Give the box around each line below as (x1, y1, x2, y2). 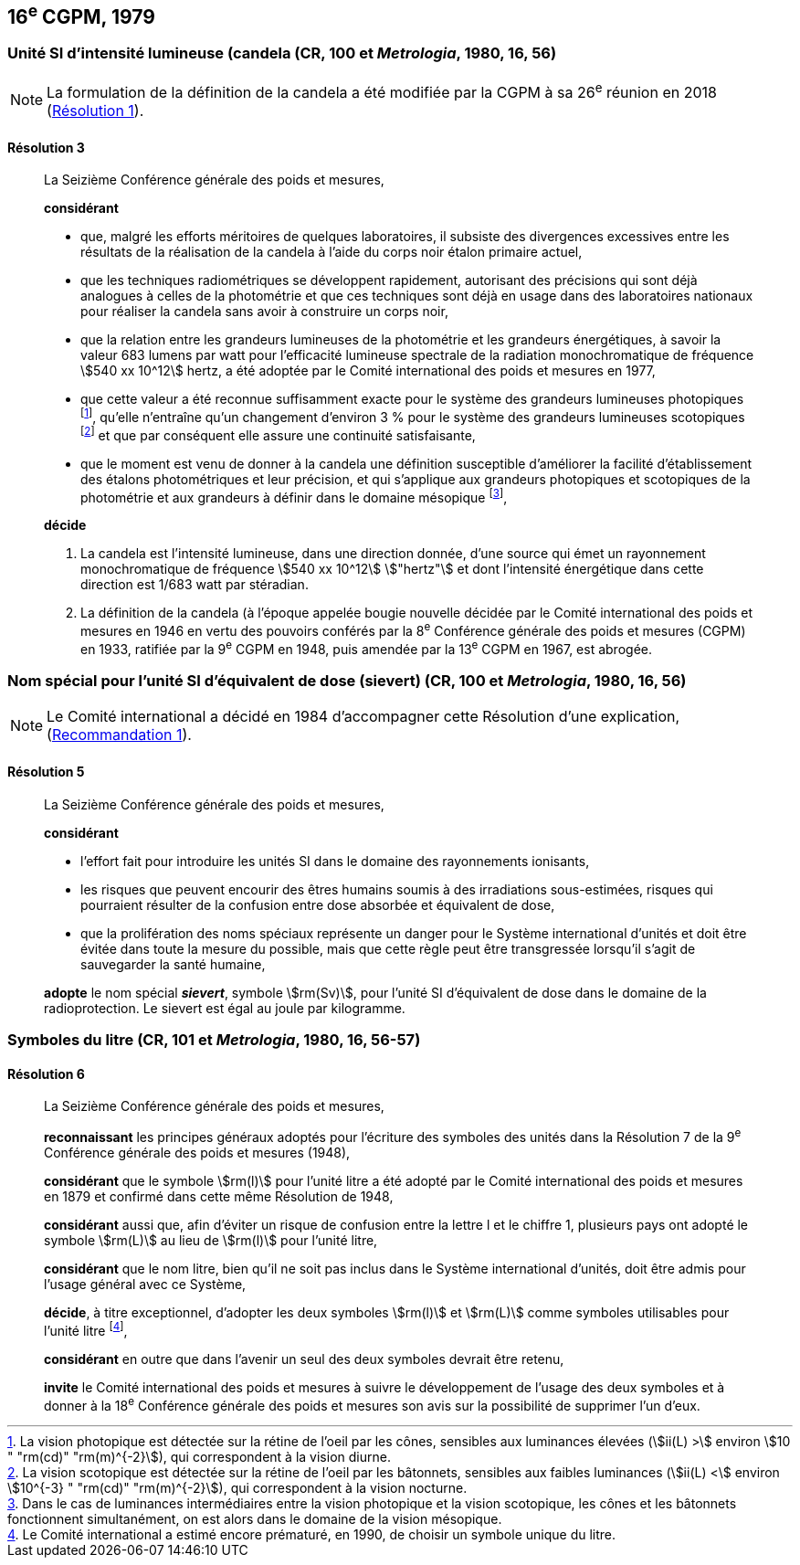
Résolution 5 (7, 763, 85, 779)
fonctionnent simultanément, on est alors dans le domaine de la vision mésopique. (7, 1511, 502, 1528)
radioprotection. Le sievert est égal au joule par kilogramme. (44, 999, 405, 1016)
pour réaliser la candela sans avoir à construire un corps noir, (80, 303, 448, 320)
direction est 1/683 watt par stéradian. (80, 576, 309, 593)
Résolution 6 (7, 1065, 85, 1082)
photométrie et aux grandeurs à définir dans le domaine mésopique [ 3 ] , (80, 486, 508, 505)
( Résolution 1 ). (47, 101, 144, 121)
